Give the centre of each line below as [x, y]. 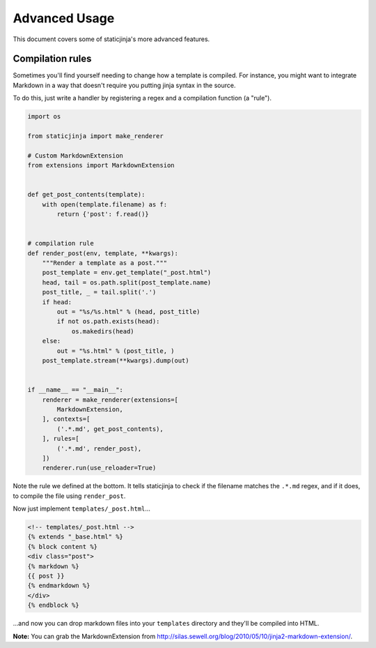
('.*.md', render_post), [99, 449]
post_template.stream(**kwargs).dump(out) [116, 360]
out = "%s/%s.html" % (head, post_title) [128, 312]
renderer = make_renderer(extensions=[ [110, 400]
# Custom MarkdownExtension [75, 156]
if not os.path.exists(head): [108, 322]
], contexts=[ [66, 419]
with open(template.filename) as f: [104, 204]
